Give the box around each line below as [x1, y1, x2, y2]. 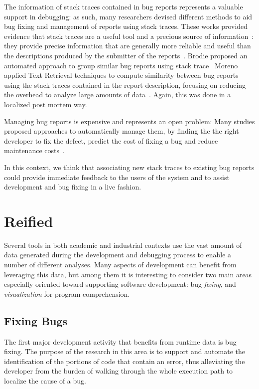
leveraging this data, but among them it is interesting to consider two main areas [4, 269, 252, 279]
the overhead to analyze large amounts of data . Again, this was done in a [4, 89, 231, 100]
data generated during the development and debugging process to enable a [4, 249, 232, 260]
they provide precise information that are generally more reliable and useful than [4, 40, 251, 51]
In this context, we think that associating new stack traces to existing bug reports [4, 162, 255, 172]
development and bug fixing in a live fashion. [4, 182, 141, 192]
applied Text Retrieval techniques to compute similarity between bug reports [4, 70, 239, 80]
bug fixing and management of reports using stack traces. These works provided [4, 21, 248, 31]
